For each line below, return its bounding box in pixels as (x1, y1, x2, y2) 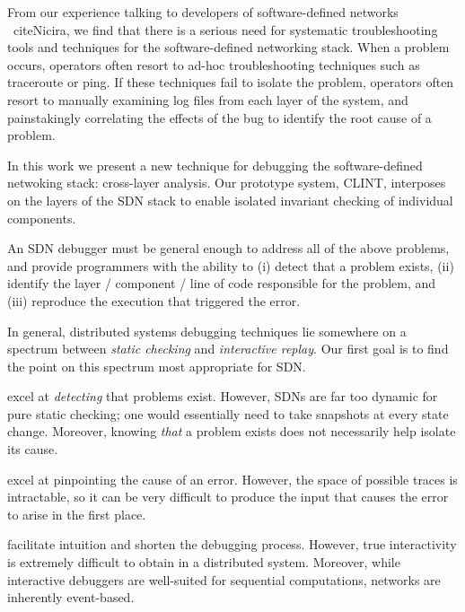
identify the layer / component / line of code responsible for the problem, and (7, 274, 436, 293)
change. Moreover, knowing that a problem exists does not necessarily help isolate (7, 422, 456, 441)
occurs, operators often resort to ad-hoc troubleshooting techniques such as (7, 55, 420, 74)
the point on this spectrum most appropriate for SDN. (7, 356, 306, 375)
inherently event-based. (7, 588, 135, 607)
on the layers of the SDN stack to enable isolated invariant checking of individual (7, 190, 453, 209)
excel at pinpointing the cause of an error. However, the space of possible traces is (7, 469, 458, 488)
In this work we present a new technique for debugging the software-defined (7, 155, 423, 174)
